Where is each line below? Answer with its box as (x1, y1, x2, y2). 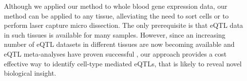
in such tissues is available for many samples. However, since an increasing (4, 29, 226, 40)
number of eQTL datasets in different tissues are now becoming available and (4, 39, 235, 49)
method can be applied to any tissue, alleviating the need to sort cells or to (4, 10, 229, 20)
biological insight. (4, 68, 57, 78)
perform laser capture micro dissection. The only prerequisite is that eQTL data (4, 20, 243, 30)
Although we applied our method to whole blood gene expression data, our (4, 1, 228, 11)
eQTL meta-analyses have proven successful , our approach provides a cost (4, 48, 227, 59)
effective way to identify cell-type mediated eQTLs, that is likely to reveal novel (4, 58, 242, 68)
